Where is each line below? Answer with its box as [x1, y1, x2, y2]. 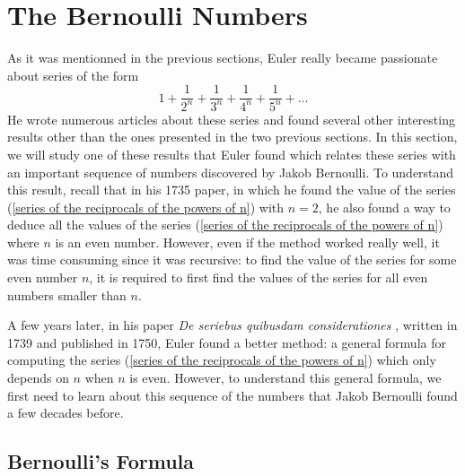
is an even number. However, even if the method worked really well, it [55, 232, 440, 251]
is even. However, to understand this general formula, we [129, 368, 442, 387]
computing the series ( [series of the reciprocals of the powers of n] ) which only [7, 351, 436, 369]
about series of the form [7, 65, 139, 84]
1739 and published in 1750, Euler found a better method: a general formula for [7, 333, 446, 351]
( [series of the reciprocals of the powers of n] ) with [7, 197, 285, 216]
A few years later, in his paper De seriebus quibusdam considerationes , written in [7, 316, 458, 334]
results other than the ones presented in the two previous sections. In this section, [7, 127, 458, 146]
